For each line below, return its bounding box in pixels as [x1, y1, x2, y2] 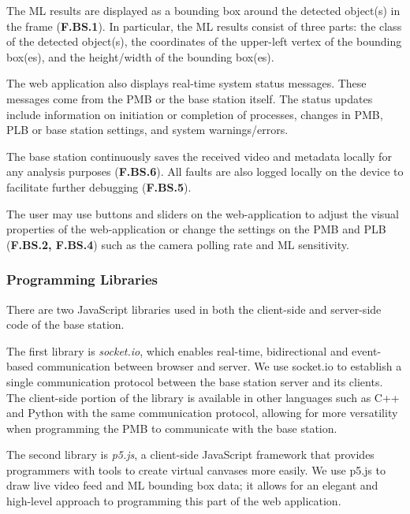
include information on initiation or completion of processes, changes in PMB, [6, 106, 383, 122]
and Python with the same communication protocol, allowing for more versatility [6, 404, 398, 421]
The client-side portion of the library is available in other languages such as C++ [6, 389, 400, 405]
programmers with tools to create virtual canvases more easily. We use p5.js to [6, 461, 386, 478]
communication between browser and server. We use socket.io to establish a [36, 358, 402, 374]
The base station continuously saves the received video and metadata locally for [6, 147, 392, 164]
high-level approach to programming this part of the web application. [6, 493, 341, 509]
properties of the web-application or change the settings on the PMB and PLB [6, 221, 386, 237]
